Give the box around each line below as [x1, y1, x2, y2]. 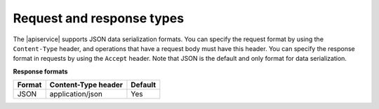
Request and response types [13, 10, 185, 26]
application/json [49, 89, 103, 99]
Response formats [13, 67, 68, 75]
